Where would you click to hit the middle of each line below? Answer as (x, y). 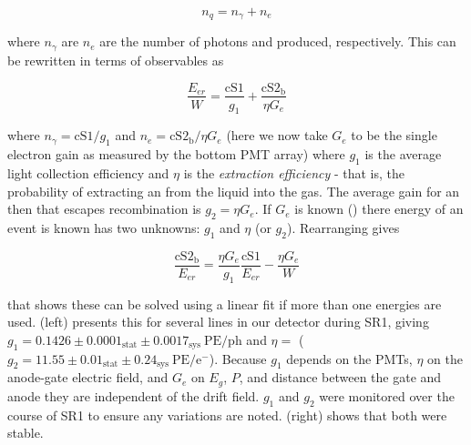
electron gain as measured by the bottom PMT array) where (176, 154)
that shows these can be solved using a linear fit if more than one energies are (225, 303)
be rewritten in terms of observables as (116, 60)
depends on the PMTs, (349, 358)
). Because (238, 358)
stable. (26, 433)
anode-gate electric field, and (88, 377)
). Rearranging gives (343, 227)
